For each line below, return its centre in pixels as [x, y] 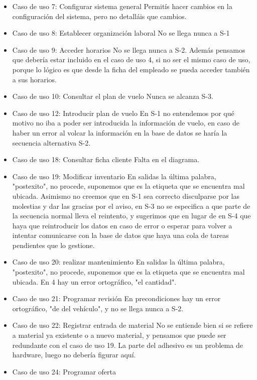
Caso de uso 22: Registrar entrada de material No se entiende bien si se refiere [133, 325]
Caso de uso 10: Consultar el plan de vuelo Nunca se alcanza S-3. [113, 96]
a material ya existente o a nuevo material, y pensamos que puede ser [119, 335]
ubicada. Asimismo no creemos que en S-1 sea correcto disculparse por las [126, 196]
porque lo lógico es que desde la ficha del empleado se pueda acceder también [131, 69]
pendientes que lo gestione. [53, 245]
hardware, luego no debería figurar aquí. [74, 355]
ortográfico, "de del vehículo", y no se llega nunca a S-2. [98, 308]
